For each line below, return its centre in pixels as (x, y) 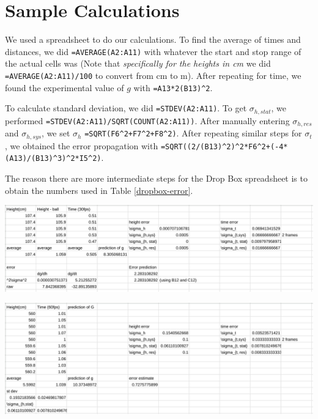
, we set (56, 133)
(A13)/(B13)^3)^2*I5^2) (53, 159)
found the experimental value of (65, 87)
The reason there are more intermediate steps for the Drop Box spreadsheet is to (156, 178)
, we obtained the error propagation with (82, 145)
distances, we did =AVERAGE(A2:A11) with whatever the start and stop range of (153, 51)
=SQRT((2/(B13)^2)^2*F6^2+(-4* (224, 146)
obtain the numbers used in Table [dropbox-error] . (99, 190)
